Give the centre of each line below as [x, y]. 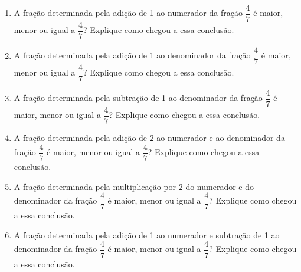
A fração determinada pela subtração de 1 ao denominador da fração [138, 98]
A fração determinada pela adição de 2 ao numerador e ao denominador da [149, 138]
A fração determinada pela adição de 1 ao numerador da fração [128, 13]
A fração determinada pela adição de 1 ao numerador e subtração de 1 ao [147, 235]
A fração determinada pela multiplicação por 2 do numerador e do [134, 186]
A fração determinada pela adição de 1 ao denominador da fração [132, 55]
